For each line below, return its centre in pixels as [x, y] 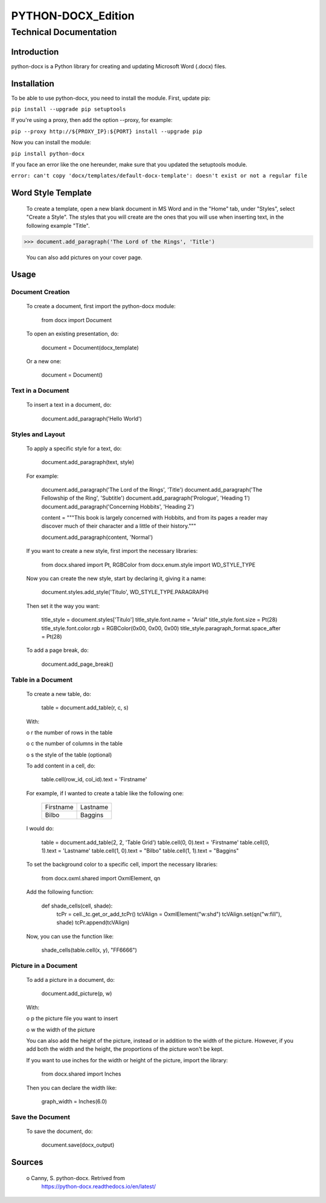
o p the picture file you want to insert [72, 1019]
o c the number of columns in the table [75, 744]
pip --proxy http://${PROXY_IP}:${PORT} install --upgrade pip [107, 131]
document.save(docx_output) [78, 1145]
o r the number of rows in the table [69, 732]
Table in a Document [42, 680]
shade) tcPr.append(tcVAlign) [93, 923]
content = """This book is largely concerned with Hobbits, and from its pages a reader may [155, 518]
